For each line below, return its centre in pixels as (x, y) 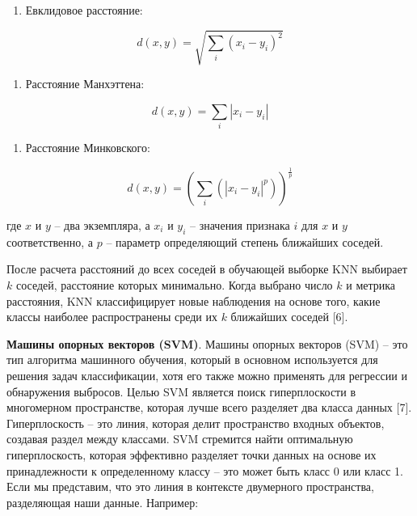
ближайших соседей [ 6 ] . (289, 317)
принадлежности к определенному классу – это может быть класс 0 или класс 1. (205, 470)
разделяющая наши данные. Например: (103, 502)
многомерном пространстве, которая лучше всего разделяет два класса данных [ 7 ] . (209, 407)
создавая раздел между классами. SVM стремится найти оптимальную (180, 439)
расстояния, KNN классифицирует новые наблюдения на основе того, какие (194, 300)
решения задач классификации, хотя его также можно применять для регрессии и (207, 375)
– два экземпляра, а (102, 225)
